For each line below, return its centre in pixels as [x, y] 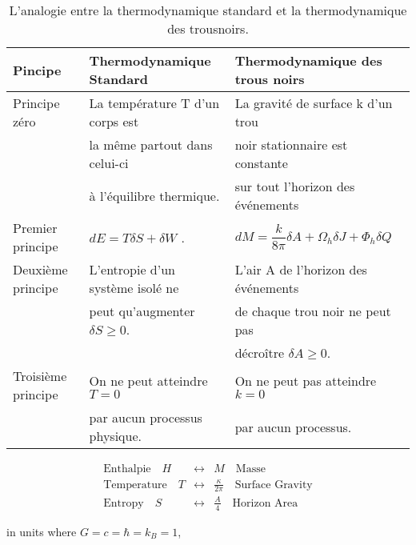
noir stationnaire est [291, 144]
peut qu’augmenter [142, 311]
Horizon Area [265, 503]
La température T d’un [154, 103]
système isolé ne [134, 288]
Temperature [135, 485]
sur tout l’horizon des [295, 186]
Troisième [40, 376]
